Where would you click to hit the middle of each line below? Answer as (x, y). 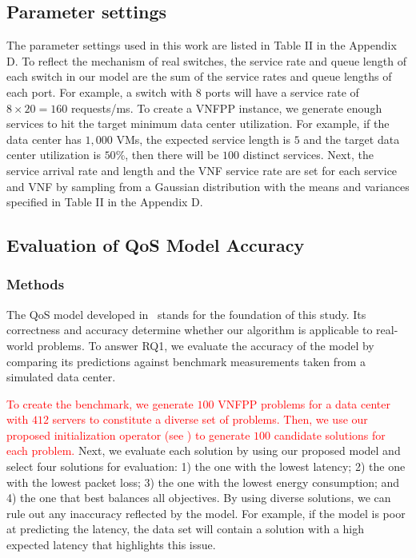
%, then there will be (167, 155)
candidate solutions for (330, 434)
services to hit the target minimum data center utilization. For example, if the (198, 124)
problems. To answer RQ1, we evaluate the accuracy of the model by (206, 345)
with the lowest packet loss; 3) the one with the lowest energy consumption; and (203, 482)
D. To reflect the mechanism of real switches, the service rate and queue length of (206, 60)
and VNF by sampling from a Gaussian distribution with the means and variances (208, 186)
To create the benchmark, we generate (100, 403)
